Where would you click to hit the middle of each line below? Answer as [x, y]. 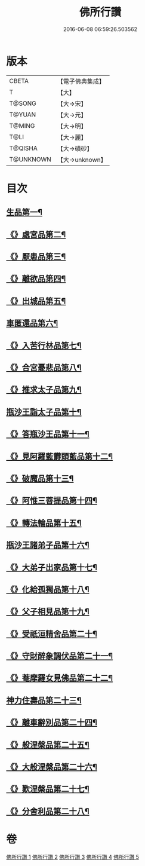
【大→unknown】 [82, 160]
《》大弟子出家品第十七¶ [52, 567]
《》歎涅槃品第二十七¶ [48, 789]
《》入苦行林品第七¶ [44, 345]
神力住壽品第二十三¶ [44, 700]
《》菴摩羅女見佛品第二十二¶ [60, 678]
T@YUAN [23, 114]
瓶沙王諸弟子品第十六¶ [48, 545]
